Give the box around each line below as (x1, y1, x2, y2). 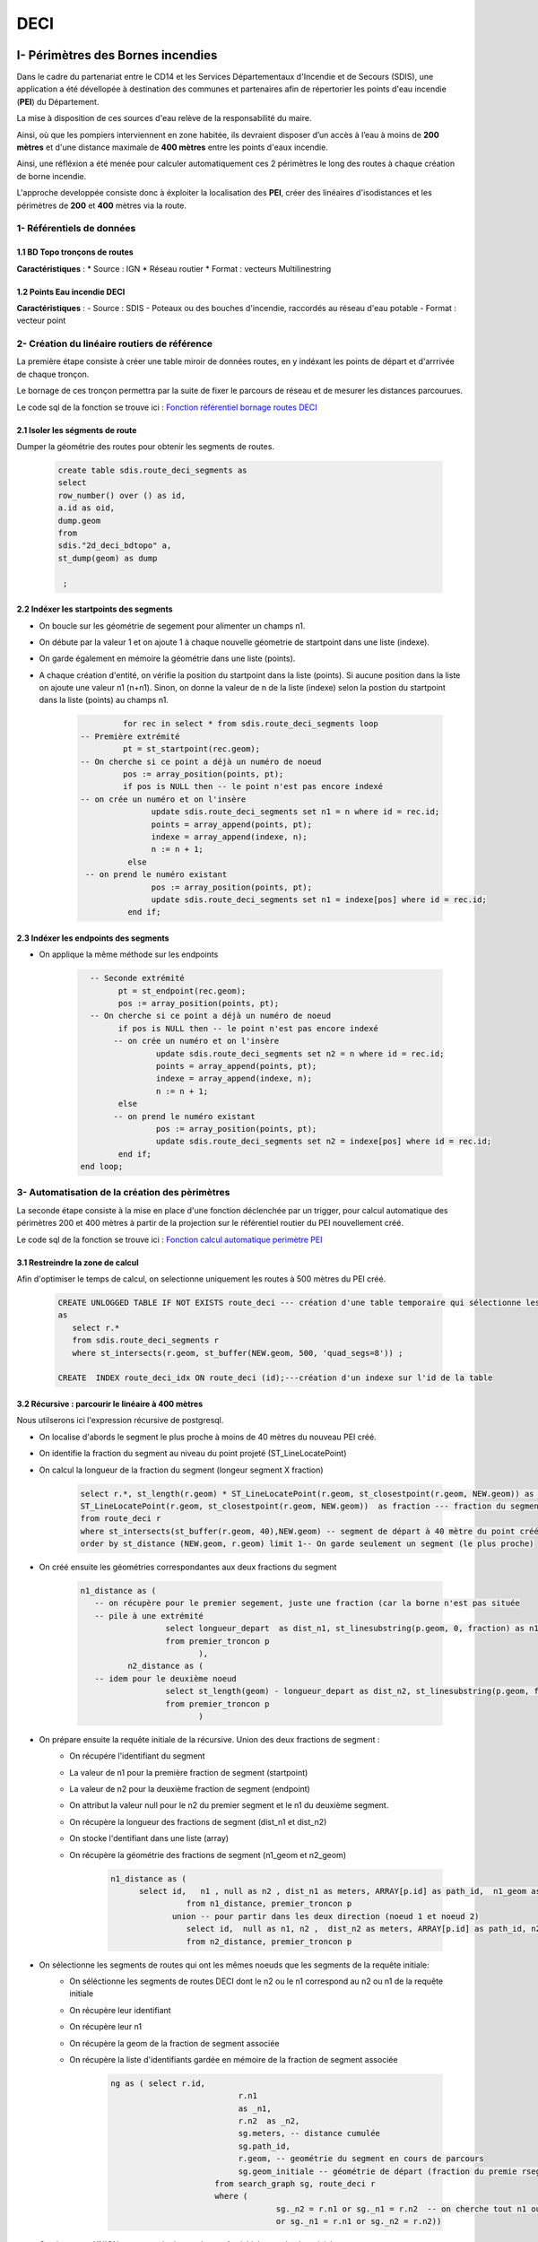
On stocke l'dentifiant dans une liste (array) (69, 1833, 229, 1844)
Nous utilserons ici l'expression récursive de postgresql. (16, 1415, 224, 1426)
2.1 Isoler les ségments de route (16, 424, 137, 435)
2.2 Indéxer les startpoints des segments (16, 604, 174, 614)
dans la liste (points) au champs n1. (39, 695, 169, 706)
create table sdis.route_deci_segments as (57, 465, 247, 475)
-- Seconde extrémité (90, 973, 186, 984)
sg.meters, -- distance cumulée (238, 2128, 381, 2139)
